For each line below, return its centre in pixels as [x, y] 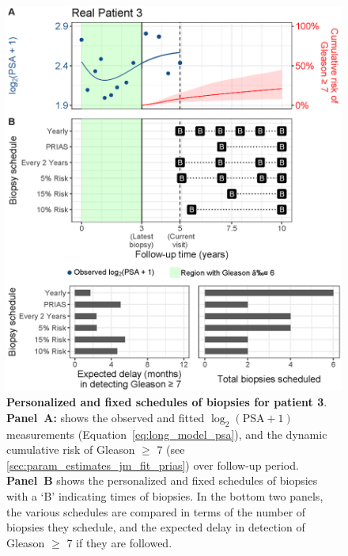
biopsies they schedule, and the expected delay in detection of [156, 527]
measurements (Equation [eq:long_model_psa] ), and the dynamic [167, 434]
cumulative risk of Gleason [71, 449]
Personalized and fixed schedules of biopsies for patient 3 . [167, 402]
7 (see [171, 449]
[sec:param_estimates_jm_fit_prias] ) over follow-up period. [153, 465]
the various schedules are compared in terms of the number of [156, 511]
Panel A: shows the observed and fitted [106, 417]
